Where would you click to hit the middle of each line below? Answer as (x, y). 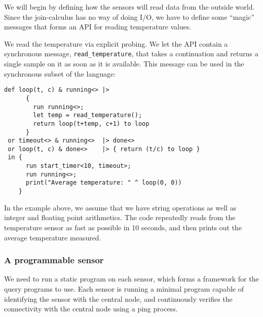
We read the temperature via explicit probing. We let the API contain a (116, 43)
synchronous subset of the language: (60, 73)
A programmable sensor (54, 260)
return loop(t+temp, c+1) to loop (91, 124)
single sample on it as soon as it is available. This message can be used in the (124, 64)
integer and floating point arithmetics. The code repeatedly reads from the (120, 217)
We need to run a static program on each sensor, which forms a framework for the (131, 279)
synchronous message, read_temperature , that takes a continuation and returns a (131, 54)
